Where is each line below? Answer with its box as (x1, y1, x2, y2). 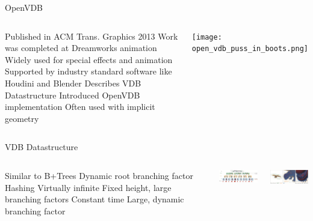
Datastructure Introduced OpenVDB (5, 88, 140, 101)
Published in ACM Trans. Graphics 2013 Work (5, 29, 178, 42)
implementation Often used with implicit (5, 100, 155, 113)
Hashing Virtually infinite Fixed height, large (5, 181, 172, 193)
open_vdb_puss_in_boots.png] (191, 44, 309, 53)
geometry (5, 112, 39, 124)
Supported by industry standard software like (5, 65, 172, 77)
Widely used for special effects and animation (5, 53, 173, 65)
